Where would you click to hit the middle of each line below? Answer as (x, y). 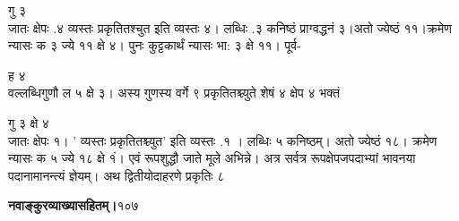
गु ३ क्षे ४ (29, 122)
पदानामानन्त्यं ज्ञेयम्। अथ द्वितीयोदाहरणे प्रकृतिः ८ (117, 175)
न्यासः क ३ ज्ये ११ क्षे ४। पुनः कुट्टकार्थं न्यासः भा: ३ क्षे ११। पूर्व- (155, 45)
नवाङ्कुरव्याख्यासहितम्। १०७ (74, 205)
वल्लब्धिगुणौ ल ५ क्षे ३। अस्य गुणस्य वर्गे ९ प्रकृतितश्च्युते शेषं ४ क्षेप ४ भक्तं (174, 93)
